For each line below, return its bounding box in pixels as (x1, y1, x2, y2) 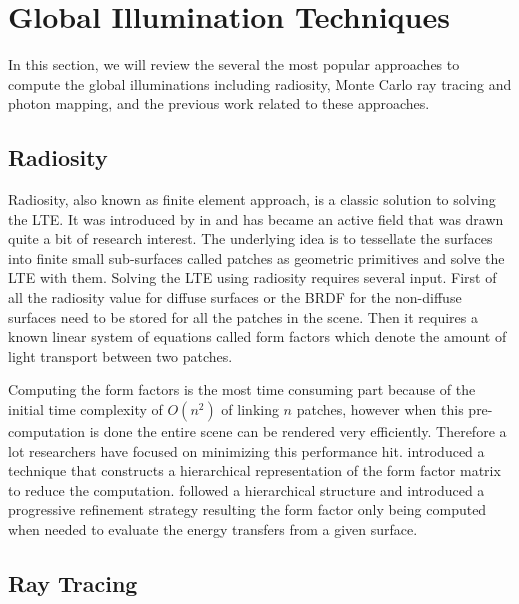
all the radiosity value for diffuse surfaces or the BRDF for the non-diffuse (8, 287, 462, 308)
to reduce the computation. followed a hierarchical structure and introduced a (8, 479, 485, 500)
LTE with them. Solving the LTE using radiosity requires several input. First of (8, 267, 497, 288)
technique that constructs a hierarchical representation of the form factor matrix (8, 460, 501, 481)
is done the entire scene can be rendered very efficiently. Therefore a (89, 421, 507, 442)
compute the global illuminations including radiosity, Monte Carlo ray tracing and (8, 73, 512, 94)
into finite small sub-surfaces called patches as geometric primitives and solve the (8, 247, 505, 268)
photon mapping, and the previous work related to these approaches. (8, 93, 430, 114)
